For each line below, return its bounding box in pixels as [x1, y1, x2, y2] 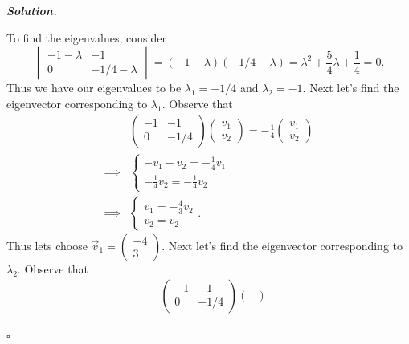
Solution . [6, 2, 57, 18]
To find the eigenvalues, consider [6, 29, 166, 46]
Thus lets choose [6, 237, 88, 253]
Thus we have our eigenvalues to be [6, 79, 182, 96]
